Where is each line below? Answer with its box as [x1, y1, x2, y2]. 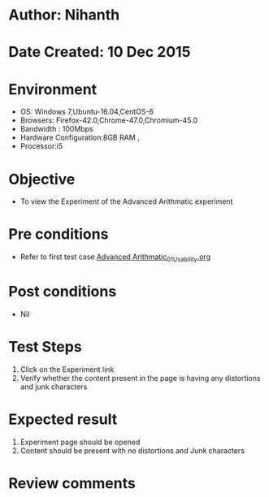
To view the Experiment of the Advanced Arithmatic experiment [20, 197, 233, 206]
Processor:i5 [20, 141, 63, 151]
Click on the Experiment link [20, 364, 115, 374]
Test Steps [8, 338, 83, 357]
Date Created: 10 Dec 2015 [8, 43, 191, 62]
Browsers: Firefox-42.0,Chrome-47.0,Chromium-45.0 [20, 115, 198, 125]
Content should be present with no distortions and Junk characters [20, 445, 245, 456]
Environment [8, 80, 98, 98]
